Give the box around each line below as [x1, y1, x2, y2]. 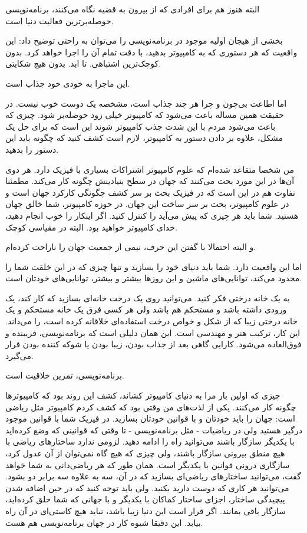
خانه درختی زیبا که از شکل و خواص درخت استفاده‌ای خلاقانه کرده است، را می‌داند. [5, 315, 298, 327]
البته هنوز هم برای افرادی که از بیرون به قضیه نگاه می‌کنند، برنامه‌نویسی [5, 3, 260, 15]
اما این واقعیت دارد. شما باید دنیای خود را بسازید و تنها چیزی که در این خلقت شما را [5, 260, 302, 272]
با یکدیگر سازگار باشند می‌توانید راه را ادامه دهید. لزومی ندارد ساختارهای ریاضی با [5, 435, 295, 448]
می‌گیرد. [5, 349, 34, 361]
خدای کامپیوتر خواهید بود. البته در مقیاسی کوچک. [5, 221, 177, 233]
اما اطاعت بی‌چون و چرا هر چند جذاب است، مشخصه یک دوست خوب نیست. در [5, 97, 287, 109]
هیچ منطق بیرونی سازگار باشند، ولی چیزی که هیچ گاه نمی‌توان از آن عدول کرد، [5, 447, 285, 459]
